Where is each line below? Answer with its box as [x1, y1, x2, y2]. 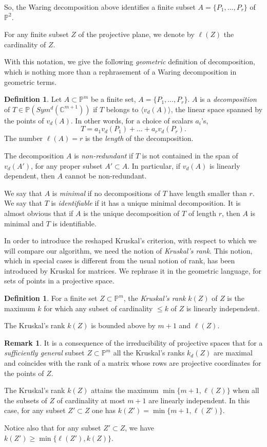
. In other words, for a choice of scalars [70, 115, 193, 126]
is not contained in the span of [142, 150, 238, 160]
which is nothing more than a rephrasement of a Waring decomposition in [4, 66, 237, 77]
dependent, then [4, 170, 55, 181]
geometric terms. [4, 76, 57, 87]
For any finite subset [4, 29, 69, 40]
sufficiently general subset [4, 347, 85, 358]
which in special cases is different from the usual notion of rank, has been [4, 255, 235, 266]
